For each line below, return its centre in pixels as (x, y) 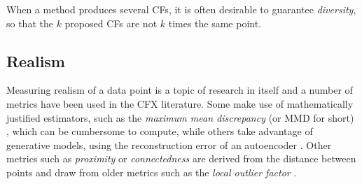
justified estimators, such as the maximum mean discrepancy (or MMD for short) (180, 117)
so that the (30, 23)
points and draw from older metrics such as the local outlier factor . (152, 172)
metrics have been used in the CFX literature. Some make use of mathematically (180, 103)
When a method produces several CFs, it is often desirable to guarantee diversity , (181, 9)
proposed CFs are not (111, 23)
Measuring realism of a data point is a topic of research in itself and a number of (180, 90)
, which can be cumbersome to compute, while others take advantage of (160, 131)
